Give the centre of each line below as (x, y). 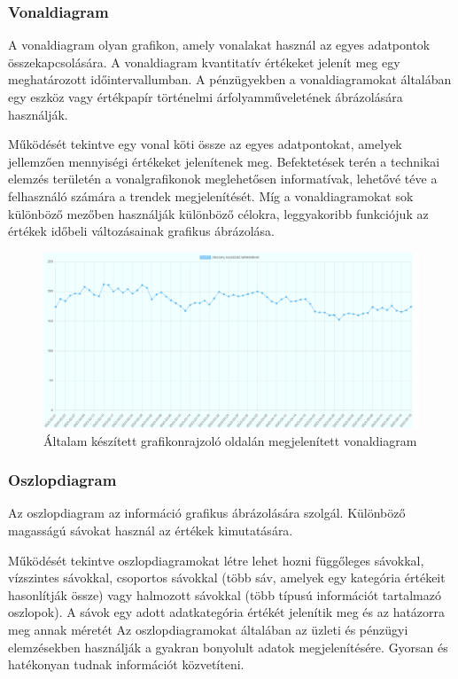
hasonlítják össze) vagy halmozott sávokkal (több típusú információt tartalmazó (225, 594)
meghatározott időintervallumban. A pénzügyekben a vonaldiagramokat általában (230, 79)
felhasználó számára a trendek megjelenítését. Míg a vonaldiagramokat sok (211, 195)
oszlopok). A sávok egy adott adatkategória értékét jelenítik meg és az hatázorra (227, 612)
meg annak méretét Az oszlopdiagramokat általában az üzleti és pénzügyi (208, 630)
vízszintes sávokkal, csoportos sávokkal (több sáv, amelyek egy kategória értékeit (227, 578)
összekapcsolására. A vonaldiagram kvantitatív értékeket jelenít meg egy (204, 62)
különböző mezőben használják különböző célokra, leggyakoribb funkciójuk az (218, 213)
